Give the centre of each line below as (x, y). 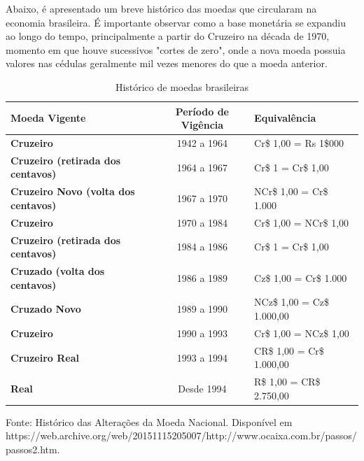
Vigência (202, 125)
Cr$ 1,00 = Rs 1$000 (299, 143)
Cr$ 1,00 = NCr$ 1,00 (302, 222)
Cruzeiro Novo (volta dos (73, 191)
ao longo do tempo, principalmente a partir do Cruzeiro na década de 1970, (168, 36)
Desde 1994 (202, 388)
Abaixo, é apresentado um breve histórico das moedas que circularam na (161, 8)
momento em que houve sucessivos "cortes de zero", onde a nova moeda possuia (176, 49)
